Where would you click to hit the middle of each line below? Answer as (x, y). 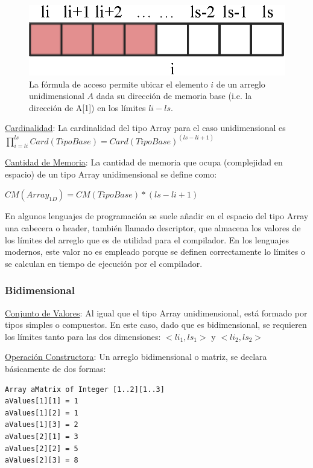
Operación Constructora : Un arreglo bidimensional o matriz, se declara (136, 357)
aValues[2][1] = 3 (42, 437)
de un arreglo (241, 84)
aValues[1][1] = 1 (42, 401)
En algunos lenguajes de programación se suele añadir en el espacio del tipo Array (157, 216)
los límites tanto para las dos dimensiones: (83, 336)
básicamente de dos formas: (55, 369)
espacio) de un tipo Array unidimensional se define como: (111, 174)
